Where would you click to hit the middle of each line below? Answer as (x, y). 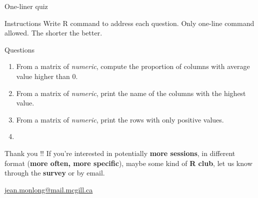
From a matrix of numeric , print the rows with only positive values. (120, 119)
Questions (20, 49)
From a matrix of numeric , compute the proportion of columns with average (133, 66)
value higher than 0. (47, 76)
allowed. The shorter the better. (53, 33)
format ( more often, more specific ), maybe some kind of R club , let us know (128, 163)
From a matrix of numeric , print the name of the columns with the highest (131, 93)
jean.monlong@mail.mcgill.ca (49, 189)
